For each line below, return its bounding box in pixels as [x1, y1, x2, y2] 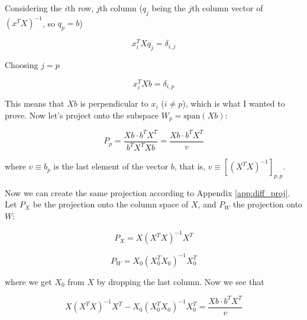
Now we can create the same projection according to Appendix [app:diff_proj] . [5, 186, 290, 199]
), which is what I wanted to [182, 97, 285, 110]
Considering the [5, 2, 62, 14]
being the [151, 2, 186, 14]
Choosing [5, 58, 38, 71]
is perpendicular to [80, 97, 148, 110]
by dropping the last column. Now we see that [96, 275, 264, 287]
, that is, [174, 160, 206, 172]
